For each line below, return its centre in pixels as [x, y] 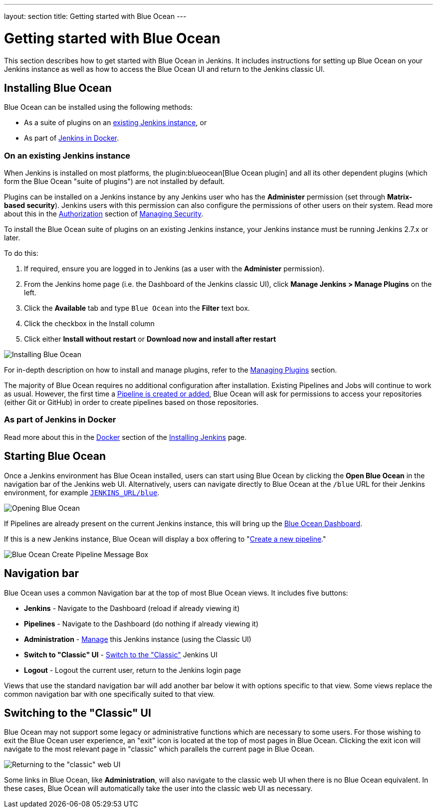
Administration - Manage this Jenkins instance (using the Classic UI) [138, 639]
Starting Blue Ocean [55, 456]
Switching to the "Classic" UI [78, 713]
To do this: [21, 253]
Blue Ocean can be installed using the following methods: [99, 107]
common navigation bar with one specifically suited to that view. [109, 694]
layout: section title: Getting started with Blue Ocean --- [95, 16]
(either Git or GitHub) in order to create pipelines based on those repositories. [131, 403]
